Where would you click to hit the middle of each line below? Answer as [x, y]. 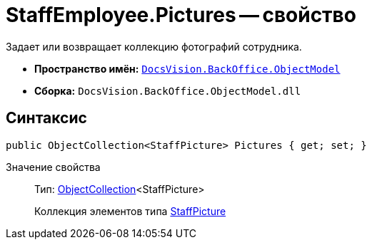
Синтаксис [46, 118]
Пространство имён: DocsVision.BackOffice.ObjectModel [187, 68]
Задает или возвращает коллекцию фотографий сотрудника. [154, 46]
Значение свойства [53, 167]
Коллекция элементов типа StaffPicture [130, 211]
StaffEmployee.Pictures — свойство [181, 15]
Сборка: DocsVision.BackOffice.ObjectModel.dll [168, 90]
